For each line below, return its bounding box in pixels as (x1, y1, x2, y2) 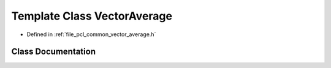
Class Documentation (11, 47, 96, 57)
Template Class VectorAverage (11, 9, 173, 23)
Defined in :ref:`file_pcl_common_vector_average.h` (26, 31, 156, 38)
